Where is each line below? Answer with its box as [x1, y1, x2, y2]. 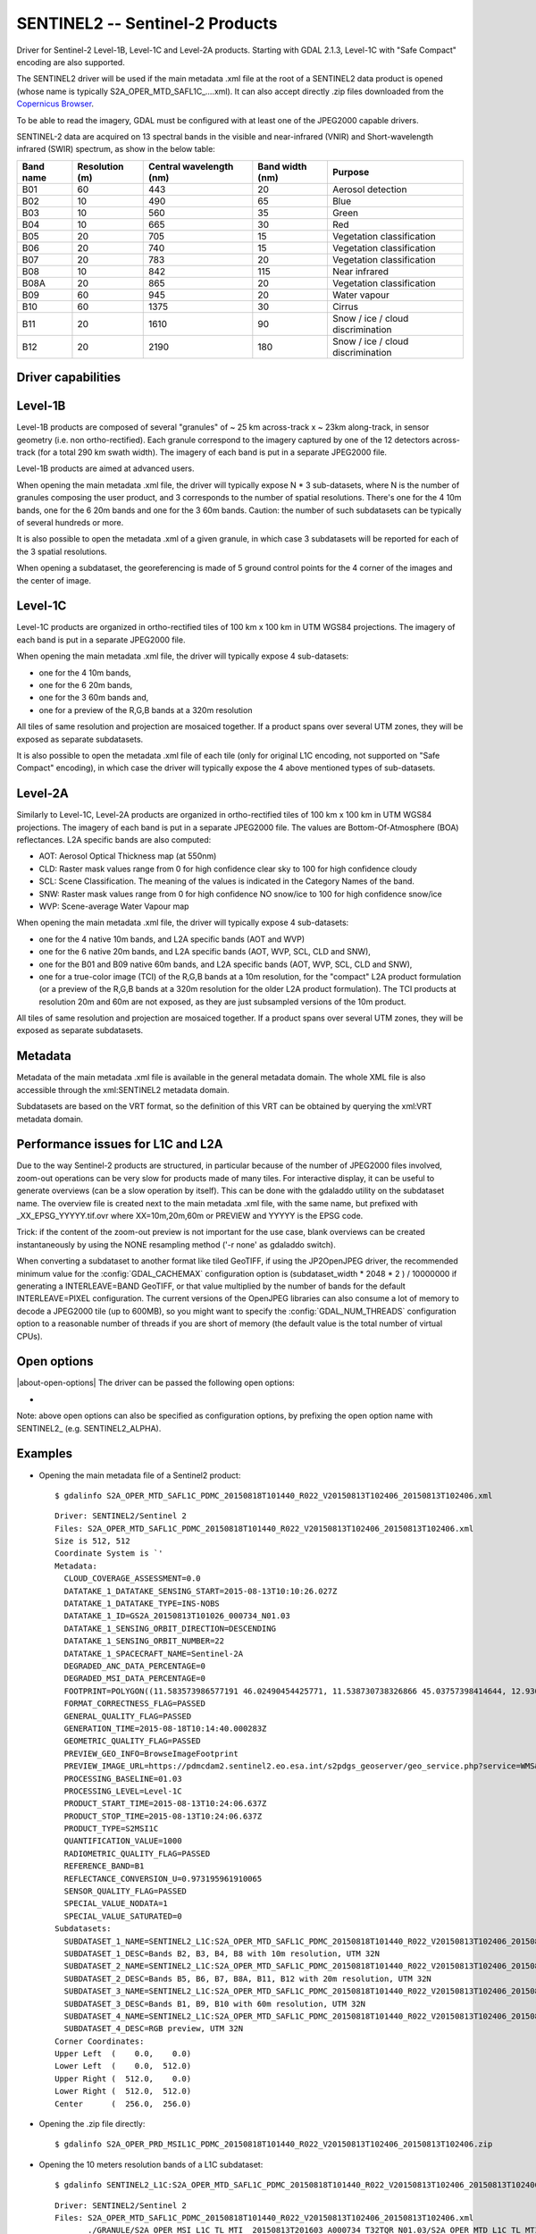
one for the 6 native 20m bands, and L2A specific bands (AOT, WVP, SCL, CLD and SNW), [38, 946, 371, 957]
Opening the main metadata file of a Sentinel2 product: [38, 1470, 241, 1481]
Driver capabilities [16, 370, 121, 385]
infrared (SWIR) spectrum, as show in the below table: [16, 144, 216, 155]
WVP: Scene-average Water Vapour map [38, 901, 189, 911]
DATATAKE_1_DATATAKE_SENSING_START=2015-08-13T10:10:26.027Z [63, 1586, 338, 1596]
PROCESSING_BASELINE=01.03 [63, 1774, 182, 1784]
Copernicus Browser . [16, 98, 94, 109]
